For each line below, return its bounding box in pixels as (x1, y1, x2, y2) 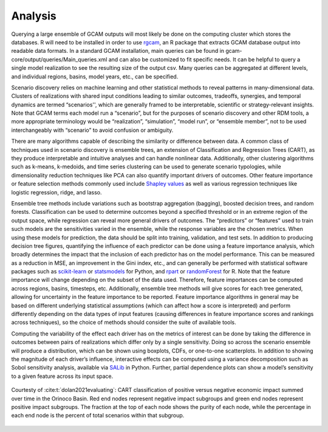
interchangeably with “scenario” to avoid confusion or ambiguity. (11, 126, 174, 134)
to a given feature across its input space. (11, 372, 114, 380)
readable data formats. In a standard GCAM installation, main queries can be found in (11, 47, 225, 55)
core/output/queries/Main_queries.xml (11, 55, 108, 63)
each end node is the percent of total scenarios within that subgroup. (11, 412, 185, 419)
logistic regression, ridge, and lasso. (11, 188, 103, 196)
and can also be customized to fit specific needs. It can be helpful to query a (108, 55, 301, 63)
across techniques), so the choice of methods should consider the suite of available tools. (11, 319, 236, 326)
